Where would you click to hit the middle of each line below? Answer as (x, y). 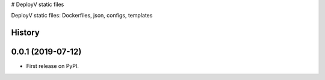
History (26, 33)
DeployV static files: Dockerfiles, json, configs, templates (82, 16)
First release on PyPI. (53, 66)
